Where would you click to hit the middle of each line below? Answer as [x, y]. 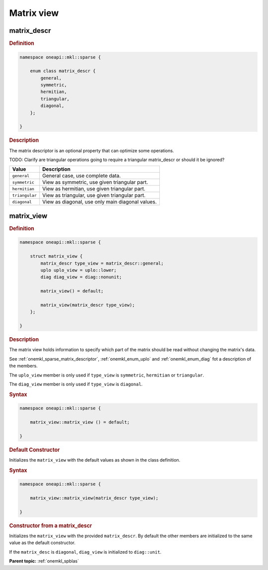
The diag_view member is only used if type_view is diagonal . [76, 384]
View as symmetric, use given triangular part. [95, 183]
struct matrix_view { [56, 256]
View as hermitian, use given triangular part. [94, 189]
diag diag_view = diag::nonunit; [81, 277]
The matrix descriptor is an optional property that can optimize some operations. [92, 150]
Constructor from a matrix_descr [51, 526]
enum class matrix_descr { [63, 71]
